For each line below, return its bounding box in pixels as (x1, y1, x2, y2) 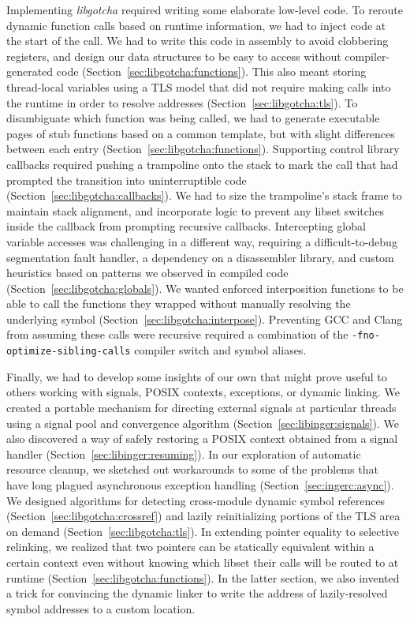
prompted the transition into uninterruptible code (6, 171, 247, 188)
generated (6, 63, 54, 80)
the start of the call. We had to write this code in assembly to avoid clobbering (6, 32, 389, 49)
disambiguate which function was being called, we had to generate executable (6, 110, 380, 126)
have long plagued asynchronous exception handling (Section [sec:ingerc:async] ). (6, 476, 394, 493)
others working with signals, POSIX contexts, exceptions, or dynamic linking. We (6, 384, 400, 400)
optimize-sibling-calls (6, 346, 131, 358)
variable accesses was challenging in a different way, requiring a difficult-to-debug (6, 233, 397, 249)
